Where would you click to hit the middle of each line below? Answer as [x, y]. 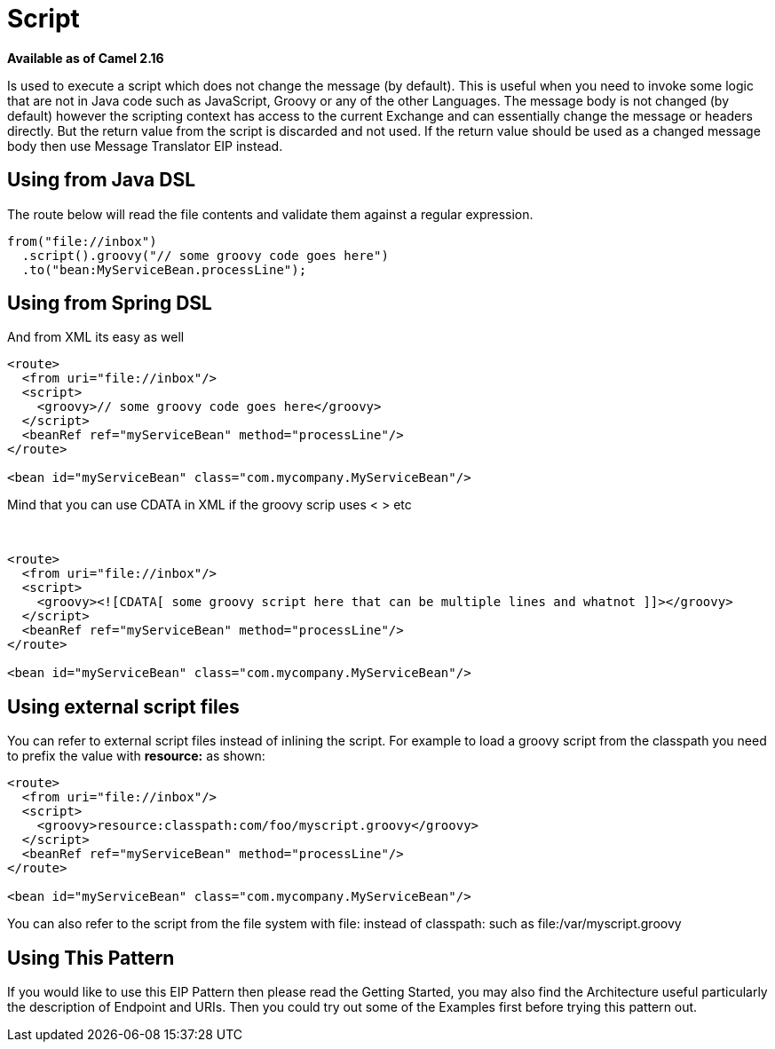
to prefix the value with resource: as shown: [136, 756]
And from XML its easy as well [96, 337]
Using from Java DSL [101, 180]
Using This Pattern [91, 958]
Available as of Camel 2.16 [86, 58]
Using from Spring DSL [110, 304]
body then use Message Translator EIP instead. [145, 146]
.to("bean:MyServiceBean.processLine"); [164, 269]
